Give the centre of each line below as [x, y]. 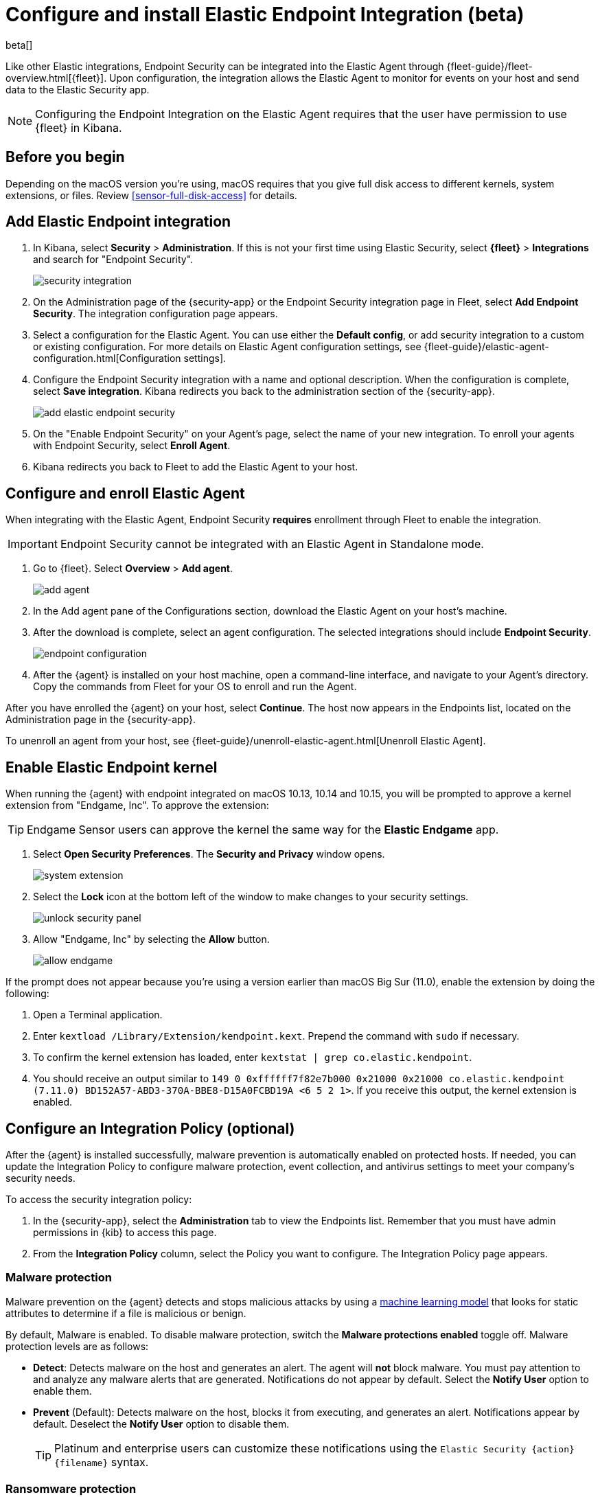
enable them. [62, 1391]
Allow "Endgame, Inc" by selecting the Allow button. [151, 939]
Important [33, 544]
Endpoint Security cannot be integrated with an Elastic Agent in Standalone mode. [272, 544]
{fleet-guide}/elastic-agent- [486, 347]
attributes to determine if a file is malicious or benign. [126, 1313]
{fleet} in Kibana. [79, 127]
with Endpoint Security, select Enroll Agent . [132, 446]
